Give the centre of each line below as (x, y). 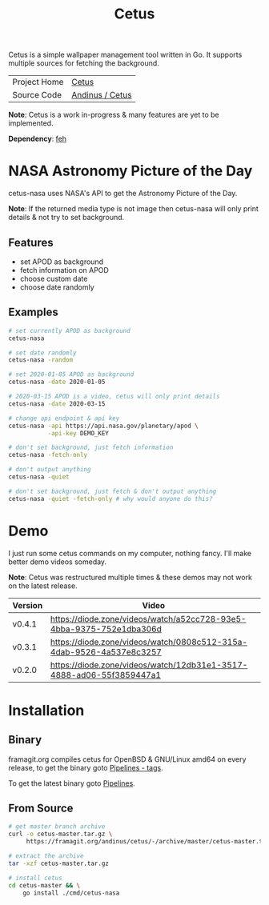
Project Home (38, 82)
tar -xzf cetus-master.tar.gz (59, 863)
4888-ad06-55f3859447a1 (106, 675)
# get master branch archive (57, 827)
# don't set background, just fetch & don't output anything (112, 491)
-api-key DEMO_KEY (78, 433)
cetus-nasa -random (41, 360)
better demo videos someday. (57, 562)
